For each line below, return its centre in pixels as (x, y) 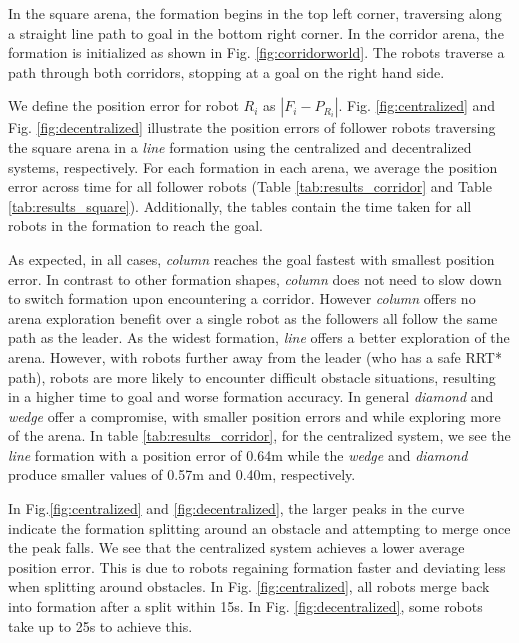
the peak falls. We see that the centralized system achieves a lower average (236, 547)
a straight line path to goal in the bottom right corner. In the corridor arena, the (256, 32)
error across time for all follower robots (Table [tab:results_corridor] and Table (250, 186)
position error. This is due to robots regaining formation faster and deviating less (257, 566)
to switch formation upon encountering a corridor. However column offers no (242, 298)
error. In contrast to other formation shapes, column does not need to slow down (255, 278)
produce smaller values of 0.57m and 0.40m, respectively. (182, 474)
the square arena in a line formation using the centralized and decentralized (240, 146)
